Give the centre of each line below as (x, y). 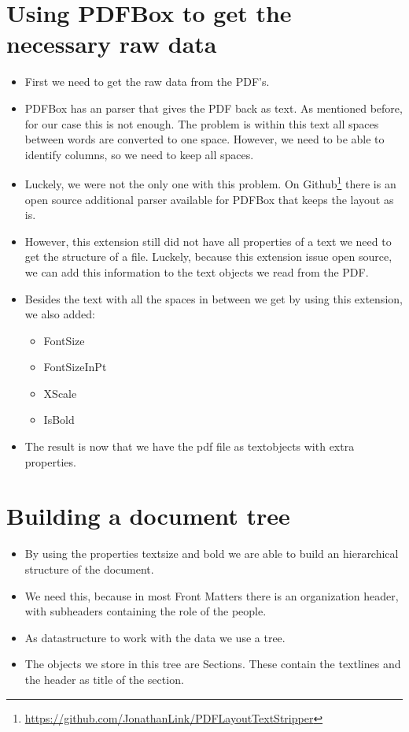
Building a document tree (148, 516)
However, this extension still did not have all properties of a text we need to (208, 241)
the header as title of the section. (104, 679)
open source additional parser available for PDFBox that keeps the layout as (209, 199)
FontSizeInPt (75, 367)
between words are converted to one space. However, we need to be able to (204, 139)
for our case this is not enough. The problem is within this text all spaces (202, 123)
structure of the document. (89, 569)
